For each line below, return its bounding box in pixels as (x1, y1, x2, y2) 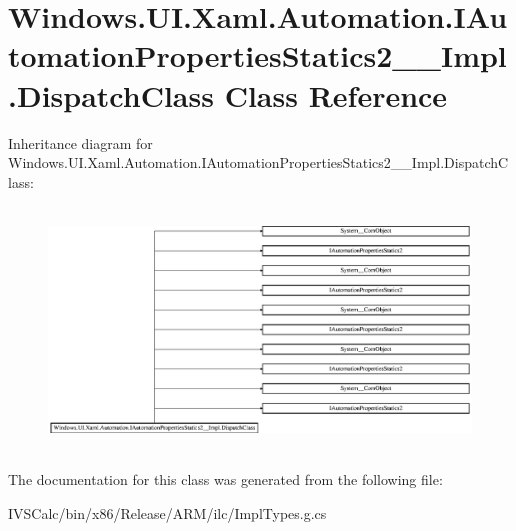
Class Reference (224, 74, 448, 115)
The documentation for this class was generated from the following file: (8, 469, 443, 490)
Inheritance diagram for (8, 132, 153, 153)
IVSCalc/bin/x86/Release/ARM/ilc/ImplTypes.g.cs (8, 503, 327, 524)
